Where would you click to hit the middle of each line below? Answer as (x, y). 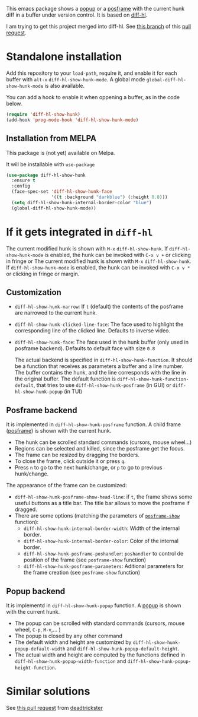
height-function (35, 668)
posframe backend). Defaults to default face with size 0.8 (85, 348)
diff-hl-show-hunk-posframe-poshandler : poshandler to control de (103, 554)
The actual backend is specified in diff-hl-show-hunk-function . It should (103, 360)
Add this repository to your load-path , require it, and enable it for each (92, 73)
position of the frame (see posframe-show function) (85, 560)
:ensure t (23, 180)
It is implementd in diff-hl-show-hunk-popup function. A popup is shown (94, 605)
